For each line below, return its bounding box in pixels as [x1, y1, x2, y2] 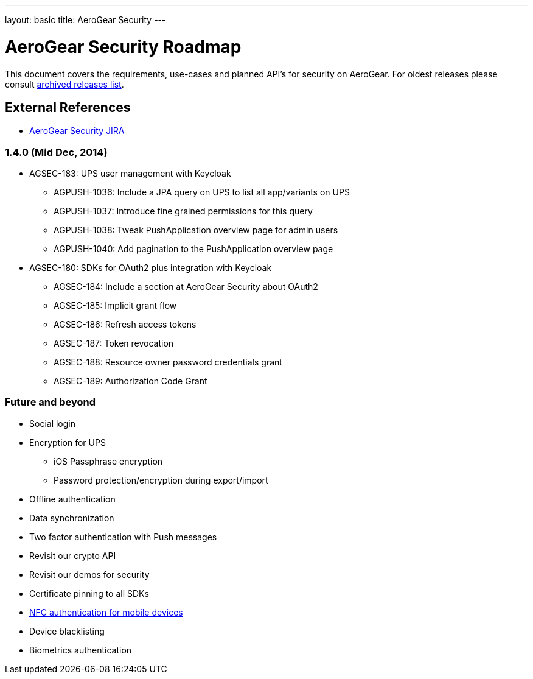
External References [5, 99, 131, 115]
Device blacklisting [29, 625, 105, 636]
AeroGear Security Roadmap [5, 36, 242, 57]
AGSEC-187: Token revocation [54, 338, 174, 349]
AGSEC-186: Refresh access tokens [54, 319, 197, 330]
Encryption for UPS [29, 437, 106, 448]
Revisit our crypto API [29, 550, 116, 561]
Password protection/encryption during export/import [54, 474, 268, 485]
